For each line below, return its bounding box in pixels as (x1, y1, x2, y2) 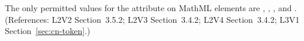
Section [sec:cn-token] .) (5, 25, 91, 37)
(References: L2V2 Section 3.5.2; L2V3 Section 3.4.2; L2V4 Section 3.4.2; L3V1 (5, 13, 300, 25)
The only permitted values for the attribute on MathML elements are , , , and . (5, 2, 297, 13)
